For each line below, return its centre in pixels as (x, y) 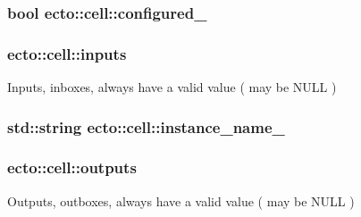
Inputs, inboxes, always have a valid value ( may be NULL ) (172, 87)
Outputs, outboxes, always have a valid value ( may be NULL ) (181, 200)
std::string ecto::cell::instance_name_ (146, 126)
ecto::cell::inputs (67, 53)
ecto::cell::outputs (72, 167)
